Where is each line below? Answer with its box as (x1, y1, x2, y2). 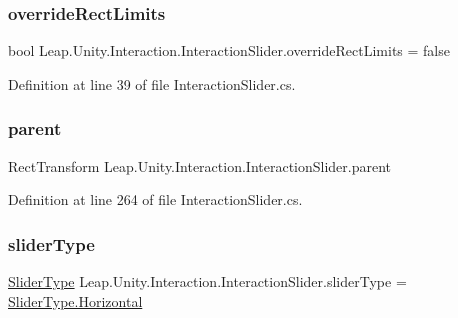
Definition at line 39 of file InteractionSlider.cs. (8, 73, 296, 94)
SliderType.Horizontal (8, 290, 143, 311)
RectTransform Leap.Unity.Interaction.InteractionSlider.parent (8, 155, 392, 176)
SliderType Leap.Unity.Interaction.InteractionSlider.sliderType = (8, 271, 407, 292)
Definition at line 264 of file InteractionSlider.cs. (8, 189, 303, 210)
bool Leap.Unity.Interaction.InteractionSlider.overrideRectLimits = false (8, 40, 450, 61)
